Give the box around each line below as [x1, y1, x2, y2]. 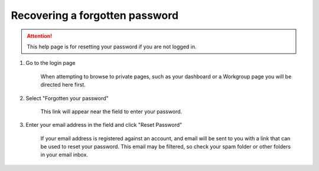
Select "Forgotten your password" [25, 94, 109, 101]
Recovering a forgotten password [11, 9, 179, 22]
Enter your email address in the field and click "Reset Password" [25, 121, 183, 129]
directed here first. [40, 81, 86, 88]
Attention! [27, 32, 53, 40]
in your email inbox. [40, 151, 89, 159]
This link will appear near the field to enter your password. [40, 108, 183, 115]
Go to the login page [25, 60, 76, 67]
